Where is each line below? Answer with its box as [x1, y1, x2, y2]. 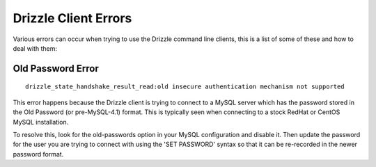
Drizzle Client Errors [13, 10, 132, 26]
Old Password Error [13, 63, 99, 74]
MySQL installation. [13, 118, 69, 126]
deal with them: [13, 44, 58, 52]
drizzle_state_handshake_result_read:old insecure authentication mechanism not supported [25, 83, 345, 90]
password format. [13, 150, 64, 158]
